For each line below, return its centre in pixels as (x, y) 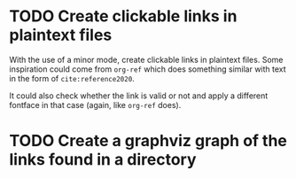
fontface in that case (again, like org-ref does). (95, 104)
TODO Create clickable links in (123, 16)
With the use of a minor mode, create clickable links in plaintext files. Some (146, 59)
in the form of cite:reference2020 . (72, 78)
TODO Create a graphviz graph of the (148, 141)
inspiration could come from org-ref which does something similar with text (148, 69)
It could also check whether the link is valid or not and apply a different (139, 96)
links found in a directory (103, 160)
